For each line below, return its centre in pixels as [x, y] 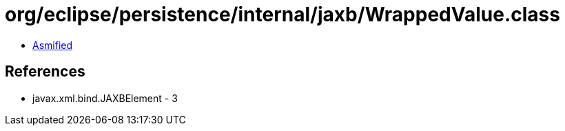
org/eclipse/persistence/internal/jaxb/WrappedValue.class [282, 14]
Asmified [53, 45]
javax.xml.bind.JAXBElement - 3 [105, 98]
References [45, 72]
